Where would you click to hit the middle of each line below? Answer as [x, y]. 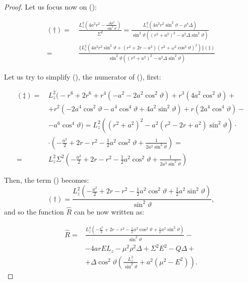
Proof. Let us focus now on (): [50, 7]
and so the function [34, 211]
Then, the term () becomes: [47, 180]
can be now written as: [109, 211]
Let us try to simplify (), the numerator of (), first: [83, 76]
